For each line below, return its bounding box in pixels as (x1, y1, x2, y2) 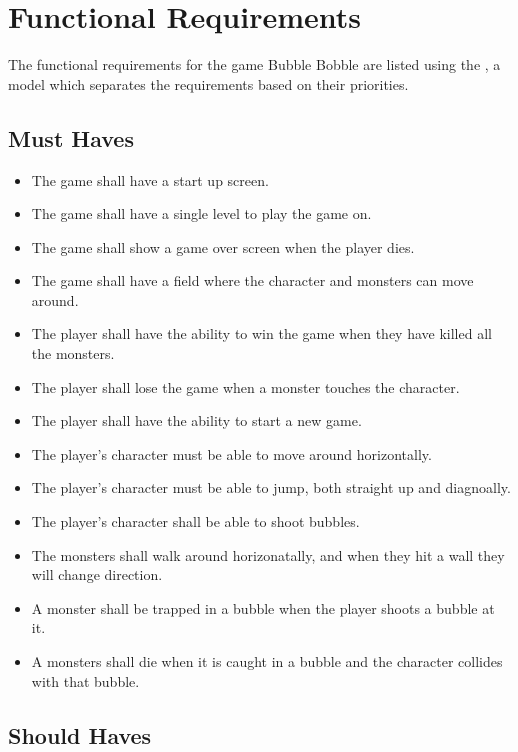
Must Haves (8, 122, 134, 153)
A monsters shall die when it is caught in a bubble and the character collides (31, 651, 503, 672)
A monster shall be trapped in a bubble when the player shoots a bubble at (31, 597, 495, 618)
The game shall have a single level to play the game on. (31, 203, 372, 224)
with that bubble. (31, 670, 140, 691)
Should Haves (8, 719, 152, 750)
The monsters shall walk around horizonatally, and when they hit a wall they (31, 544, 505, 565)
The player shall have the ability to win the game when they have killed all (31, 323, 492, 344)
